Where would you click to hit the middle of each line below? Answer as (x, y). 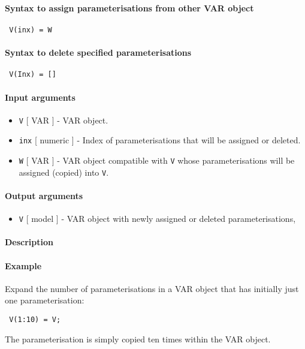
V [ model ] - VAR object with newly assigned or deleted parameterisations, (157, 219)
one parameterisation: (45, 300)
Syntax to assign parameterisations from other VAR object (129, 7)
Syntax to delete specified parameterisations (98, 52)
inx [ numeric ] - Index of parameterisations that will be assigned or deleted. (160, 140)
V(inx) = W (31, 30)
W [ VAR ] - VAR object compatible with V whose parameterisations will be (157, 160)
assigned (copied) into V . (64, 172)
